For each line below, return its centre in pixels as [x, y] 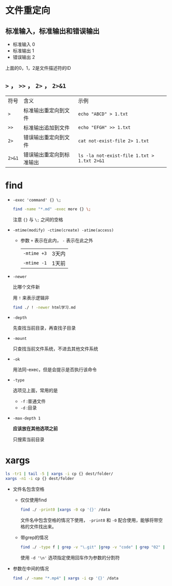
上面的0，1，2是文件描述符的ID [38, 68]
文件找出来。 [43, 527]
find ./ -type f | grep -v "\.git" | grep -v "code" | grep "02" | [93, 547]
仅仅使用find [34, 500]
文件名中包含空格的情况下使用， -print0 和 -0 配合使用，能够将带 [89, 520]
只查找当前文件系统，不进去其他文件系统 [55, 349]
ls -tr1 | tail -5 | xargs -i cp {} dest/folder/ [59, 474]
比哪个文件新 [26, 287]
